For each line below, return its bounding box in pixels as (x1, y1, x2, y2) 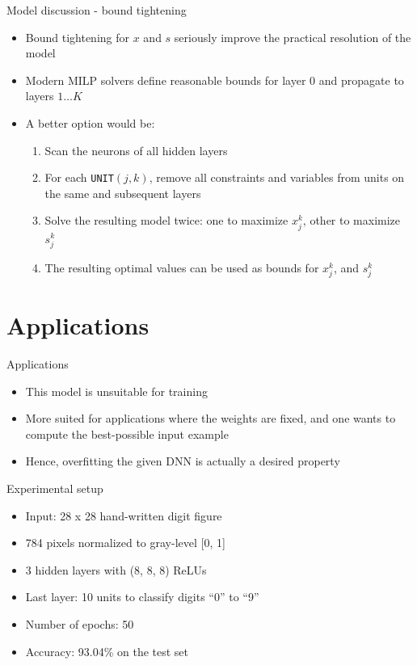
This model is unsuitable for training (25, 382, 208, 399)
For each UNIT (44, 169, 114, 186)
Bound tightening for (25, 28, 130, 45)
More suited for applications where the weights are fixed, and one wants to (25, 410, 396, 427)
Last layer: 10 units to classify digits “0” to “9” (25, 588, 259, 605)
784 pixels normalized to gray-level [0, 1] (25, 534, 225, 551)
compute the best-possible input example (25, 425, 229, 442)
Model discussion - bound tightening (6, 2, 187, 18)
